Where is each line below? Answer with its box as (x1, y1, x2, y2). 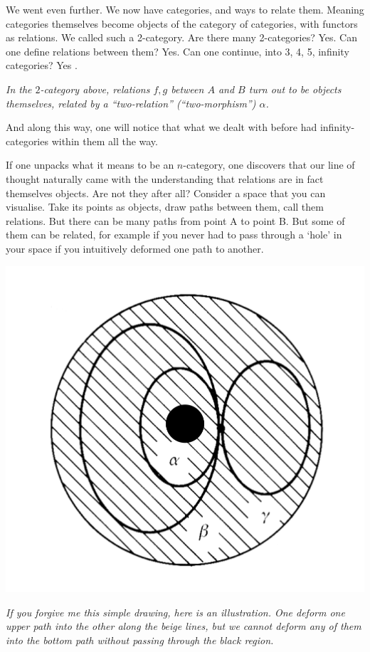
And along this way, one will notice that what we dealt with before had (6, 120, 317, 135)
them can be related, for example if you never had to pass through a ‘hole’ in (6, 227, 342, 242)
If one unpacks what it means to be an (6, 157, 174, 172)
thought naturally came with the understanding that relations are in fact (6, 171, 324, 186)
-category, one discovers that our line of (183, 157, 355, 172)
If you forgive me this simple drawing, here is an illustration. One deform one (6, 604, 345, 619)
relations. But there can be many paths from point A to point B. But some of (6, 213, 345, 228)
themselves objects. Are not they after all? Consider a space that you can (6, 185, 326, 200)
